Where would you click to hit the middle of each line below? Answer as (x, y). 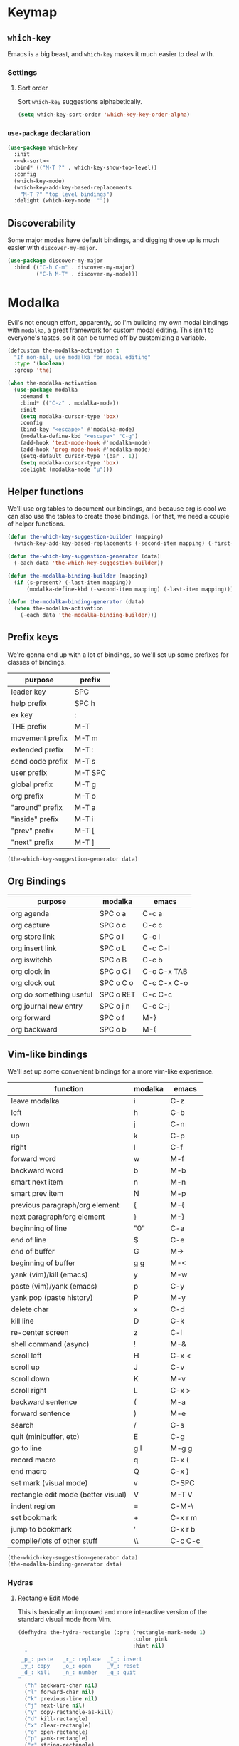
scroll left (26, 1356)
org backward (34, 1029)
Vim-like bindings (47, 1054)
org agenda (30, 913)
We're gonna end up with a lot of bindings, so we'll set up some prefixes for (118, 654)
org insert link (34, 948)
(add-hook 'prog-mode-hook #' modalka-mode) (86, 450)
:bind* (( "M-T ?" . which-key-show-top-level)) (86, 168)
